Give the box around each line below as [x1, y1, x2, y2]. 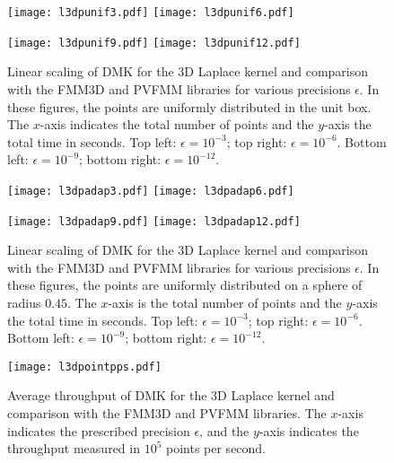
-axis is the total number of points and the [108, 293, 342, 311]
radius [7, 293, 41, 311]
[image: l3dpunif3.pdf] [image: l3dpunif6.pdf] [7, 6, 294, 19]
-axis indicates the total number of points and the [39, 115, 314, 134]
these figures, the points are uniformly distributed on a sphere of [7, 275, 363, 294]
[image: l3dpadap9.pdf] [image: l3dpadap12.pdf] [7, 214, 301, 228]
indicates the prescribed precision [7, 421, 190, 440]
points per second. [165, 439, 267, 458]
